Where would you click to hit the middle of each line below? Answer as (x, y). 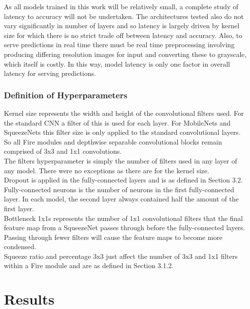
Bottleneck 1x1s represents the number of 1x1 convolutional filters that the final (124, 218)
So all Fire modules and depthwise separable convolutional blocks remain (113, 141)
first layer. (19, 208)
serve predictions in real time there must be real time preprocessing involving (119, 45)
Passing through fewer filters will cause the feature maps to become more (113, 237)
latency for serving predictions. (50, 73)
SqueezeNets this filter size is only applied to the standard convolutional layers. (122, 132)
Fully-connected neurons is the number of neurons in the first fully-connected (119, 189)
